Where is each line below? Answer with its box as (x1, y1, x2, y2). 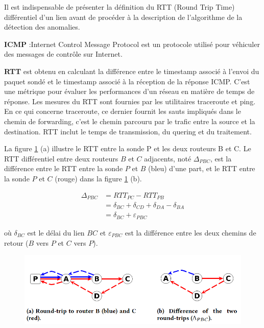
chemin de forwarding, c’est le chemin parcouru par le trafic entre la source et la (4, 115, 255, 126)
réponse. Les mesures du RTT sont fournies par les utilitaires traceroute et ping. (4, 96, 256, 106)
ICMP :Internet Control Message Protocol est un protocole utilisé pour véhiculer (4, 38, 260, 49)
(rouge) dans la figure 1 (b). (55, 173, 142, 183)
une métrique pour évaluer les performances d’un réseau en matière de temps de (4, 86, 255, 97)
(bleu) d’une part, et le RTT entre (148, 163, 255, 174)
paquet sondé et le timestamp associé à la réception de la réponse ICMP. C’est (4, 76, 250, 86)
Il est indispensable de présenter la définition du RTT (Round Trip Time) (4, 2, 235, 12)
